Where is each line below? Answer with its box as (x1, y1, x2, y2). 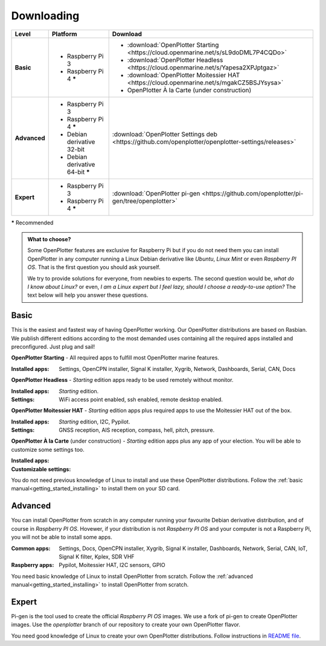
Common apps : (11, 545, 51, 552)
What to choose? (27, 235, 71, 242)
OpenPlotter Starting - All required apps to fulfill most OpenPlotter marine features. (11, 354, 220, 361)
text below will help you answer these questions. (27, 291, 149, 299)
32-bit (66, 145, 85, 153)
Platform (51, 30, 78, 38)
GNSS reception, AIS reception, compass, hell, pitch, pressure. (59, 426, 215, 434)
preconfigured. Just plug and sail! (11, 343, 95, 350)
